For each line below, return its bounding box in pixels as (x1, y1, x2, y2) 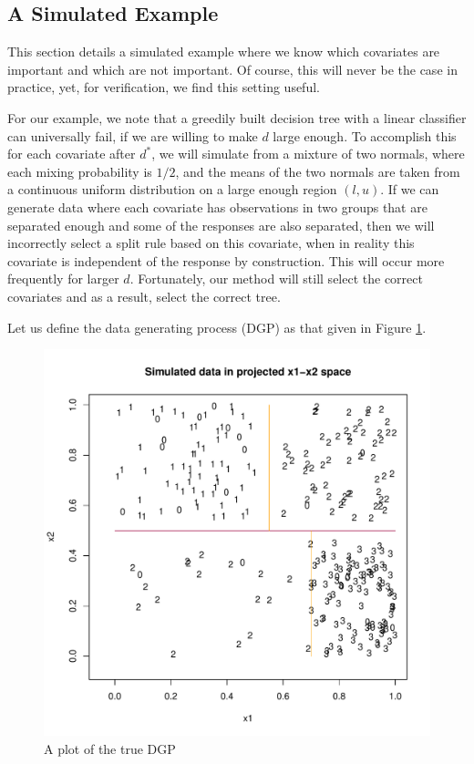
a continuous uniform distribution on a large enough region (7, 180, 337, 199)
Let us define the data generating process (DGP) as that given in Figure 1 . (7, 317, 427, 336)
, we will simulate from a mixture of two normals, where (151, 144, 465, 163)
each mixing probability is (7, 161, 152, 181)
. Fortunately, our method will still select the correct (129, 269, 423, 288)
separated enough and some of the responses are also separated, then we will (7, 215, 435, 234)
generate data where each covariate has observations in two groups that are (7, 197, 428, 216)
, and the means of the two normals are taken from (175, 161, 460, 181)
